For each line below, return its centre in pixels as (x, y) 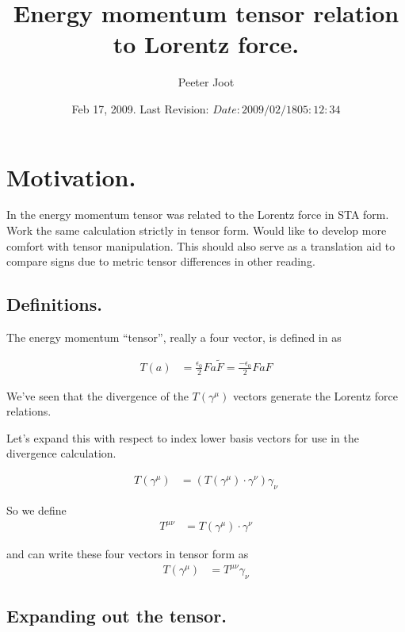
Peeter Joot (206, 82)
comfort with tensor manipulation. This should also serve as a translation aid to (201, 245)
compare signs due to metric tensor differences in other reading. (161, 261)
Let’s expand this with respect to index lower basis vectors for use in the (183, 437)
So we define (36, 509)
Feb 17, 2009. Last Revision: (140, 108)
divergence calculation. (61, 453)
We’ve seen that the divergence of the (97, 395)
